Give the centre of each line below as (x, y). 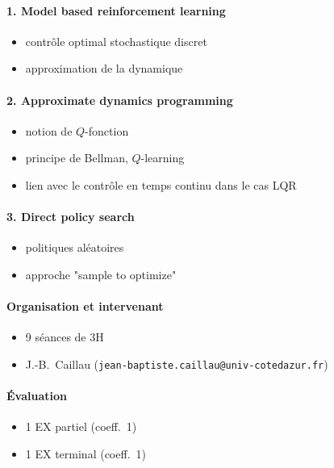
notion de (49, 130)
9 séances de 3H (65, 337)
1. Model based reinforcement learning (116, 10)
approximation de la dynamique (104, 68)
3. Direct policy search (71, 217)
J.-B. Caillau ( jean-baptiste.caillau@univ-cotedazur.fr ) (177, 364)
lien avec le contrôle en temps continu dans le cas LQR (161, 184)
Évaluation (37, 396)
